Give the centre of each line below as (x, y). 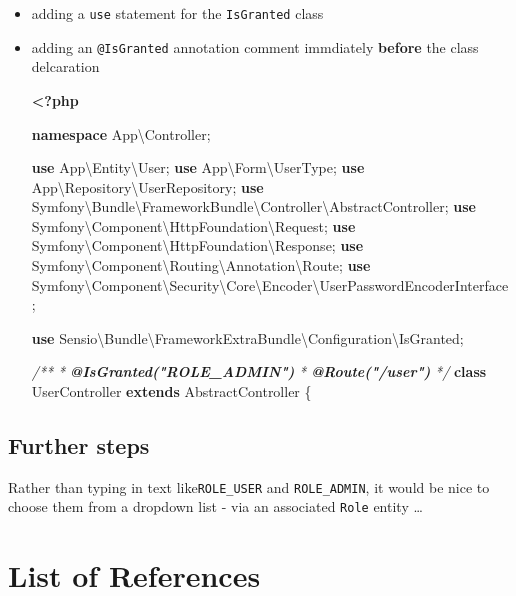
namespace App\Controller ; (121, 133)
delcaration (65, 66)
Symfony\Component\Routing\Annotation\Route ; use (201, 265)
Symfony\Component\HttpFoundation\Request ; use (193, 225)
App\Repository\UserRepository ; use (147, 186)
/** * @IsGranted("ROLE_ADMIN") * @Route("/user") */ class (259, 371)
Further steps (79, 445)
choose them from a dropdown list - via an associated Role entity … (215, 506)
